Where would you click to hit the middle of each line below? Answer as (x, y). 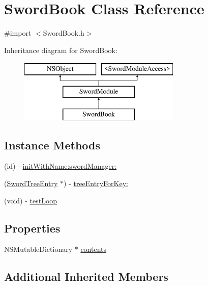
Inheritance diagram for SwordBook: (61, 50)
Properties (32, 228)
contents (94, 249)
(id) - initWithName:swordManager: (61, 166)
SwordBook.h (64, 33)
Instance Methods (52, 145)
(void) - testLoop (31, 200)
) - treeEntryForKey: (96, 183)
